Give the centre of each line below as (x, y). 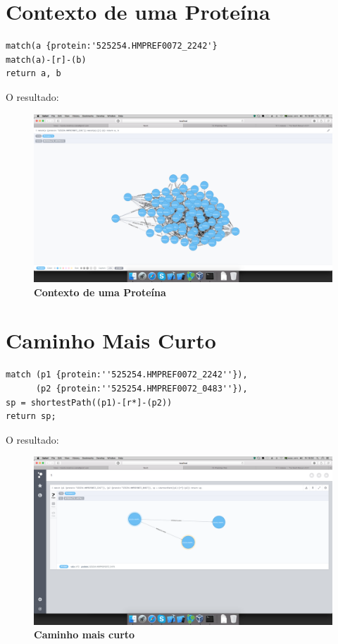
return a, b (33, 74)
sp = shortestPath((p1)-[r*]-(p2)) (89, 402)
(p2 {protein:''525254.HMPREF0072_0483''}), (142, 388)
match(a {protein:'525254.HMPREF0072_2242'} (112, 46)
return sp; (31, 417)
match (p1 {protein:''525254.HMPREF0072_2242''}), (127, 375)
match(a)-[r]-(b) (46, 60)
